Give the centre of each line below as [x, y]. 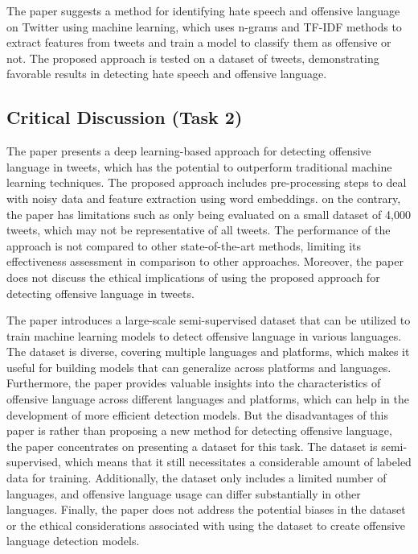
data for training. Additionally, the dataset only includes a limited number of [197, 478]
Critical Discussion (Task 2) [125, 117]
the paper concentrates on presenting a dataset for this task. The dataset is [192, 446]
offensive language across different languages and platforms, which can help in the [208, 399]
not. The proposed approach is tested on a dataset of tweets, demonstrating [193, 58]
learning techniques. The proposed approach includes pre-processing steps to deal [207, 182]
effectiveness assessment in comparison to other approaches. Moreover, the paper [205, 261]
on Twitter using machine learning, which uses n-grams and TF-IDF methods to [204, 26]
